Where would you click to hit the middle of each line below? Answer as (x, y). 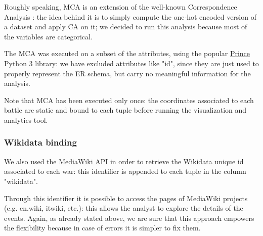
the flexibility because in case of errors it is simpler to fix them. (102, 228)
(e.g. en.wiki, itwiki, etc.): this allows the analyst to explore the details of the (124, 208)
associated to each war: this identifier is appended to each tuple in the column (125, 171)
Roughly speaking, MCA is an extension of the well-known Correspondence (121, 7)
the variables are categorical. (48, 36)
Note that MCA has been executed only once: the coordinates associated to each (129, 100)
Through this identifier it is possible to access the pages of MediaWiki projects (126, 198)
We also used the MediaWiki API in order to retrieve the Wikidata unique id (124, 161)
